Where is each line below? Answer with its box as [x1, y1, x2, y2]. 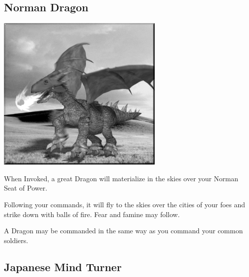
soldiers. [4, 235, 28, 245]
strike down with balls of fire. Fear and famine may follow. [4, 209, 180, 219]
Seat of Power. [4, 183, 48, 193]
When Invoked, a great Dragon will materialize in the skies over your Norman [4, 173, 238, 183]
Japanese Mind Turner [4, 259, 122, 274]
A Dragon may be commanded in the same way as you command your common [4, 225, 243, 236]
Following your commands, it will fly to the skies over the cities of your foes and [4, 199, 246, 209]
